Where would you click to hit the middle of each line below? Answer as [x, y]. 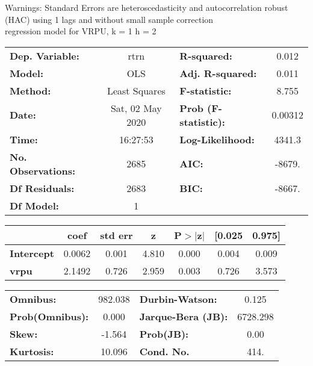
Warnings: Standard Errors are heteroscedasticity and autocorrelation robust [147, 7]
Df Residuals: [42, 188]
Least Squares [136, 90]
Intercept [32, 253]
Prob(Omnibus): [49, 316]
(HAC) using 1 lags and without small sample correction [109, 19]
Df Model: [34, 205]
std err [116, 235]
